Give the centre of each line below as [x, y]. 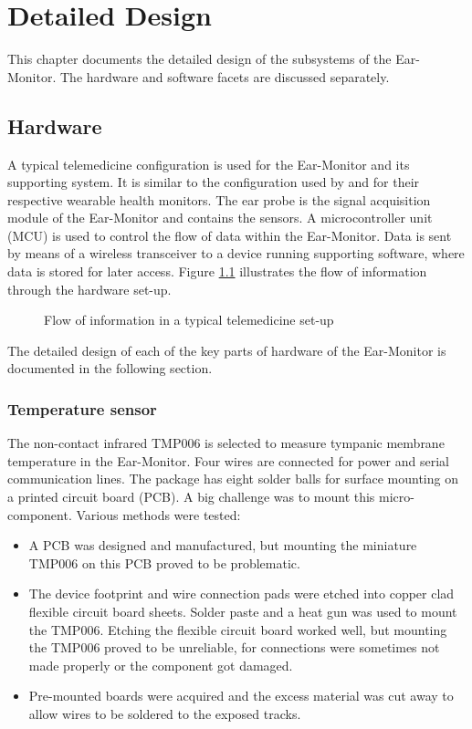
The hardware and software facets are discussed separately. [225, 76]
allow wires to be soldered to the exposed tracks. [165, 713]
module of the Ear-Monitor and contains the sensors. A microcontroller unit [220, 218]
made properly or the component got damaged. [161, 665]
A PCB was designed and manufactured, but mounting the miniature [223, 545]
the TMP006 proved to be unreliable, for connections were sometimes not [234, 647]
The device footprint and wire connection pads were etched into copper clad [241, 594]
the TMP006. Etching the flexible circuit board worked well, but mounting [238, 629]
